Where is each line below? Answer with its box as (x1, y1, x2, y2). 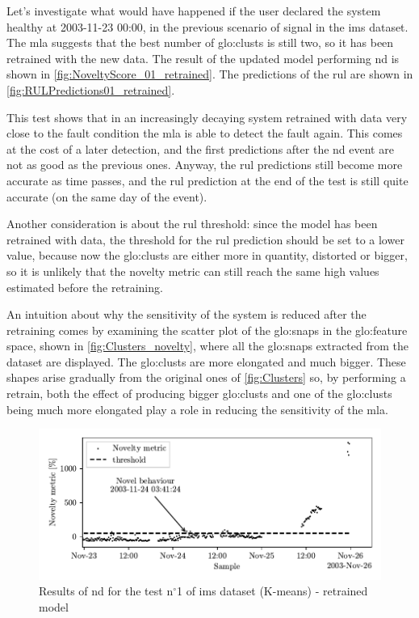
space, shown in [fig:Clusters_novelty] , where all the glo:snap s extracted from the (6, 337, 409, 354)
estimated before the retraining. (6, 278, 163, 295)
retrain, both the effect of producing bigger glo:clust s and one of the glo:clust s (6, 385, 392, 402)
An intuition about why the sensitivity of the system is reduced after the (6, 306, 367, 323)
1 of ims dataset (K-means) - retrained (177, 582, 368, 599)
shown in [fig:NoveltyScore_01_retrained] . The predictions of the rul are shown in (6, 66, 413, 83)
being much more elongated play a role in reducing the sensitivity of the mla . (6, 400, 388, 417)
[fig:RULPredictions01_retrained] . (6, 81, 175, 98)
